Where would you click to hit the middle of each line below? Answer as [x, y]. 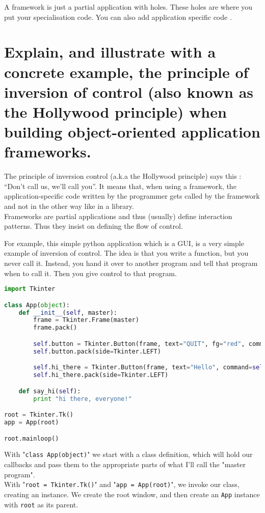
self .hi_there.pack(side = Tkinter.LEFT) [101, 375]
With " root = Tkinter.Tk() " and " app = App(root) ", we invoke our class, [122, 484]
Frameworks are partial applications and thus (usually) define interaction [118, 216]
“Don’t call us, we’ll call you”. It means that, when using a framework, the [120, 186]
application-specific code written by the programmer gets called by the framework [132, 196]
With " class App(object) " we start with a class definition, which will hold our [128, 454]
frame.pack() [55, 328]
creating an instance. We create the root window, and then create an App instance [132, 494]
